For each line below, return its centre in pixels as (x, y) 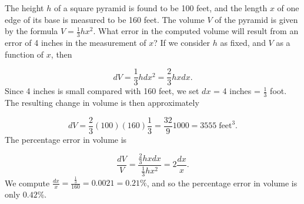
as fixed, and (243, 43)
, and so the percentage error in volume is (222, 183)
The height (24, 8)
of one (288, 8)
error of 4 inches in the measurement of (76, 43)
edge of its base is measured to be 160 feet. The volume (105, 19)
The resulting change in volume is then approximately (102, 103)
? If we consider (182, 43)
